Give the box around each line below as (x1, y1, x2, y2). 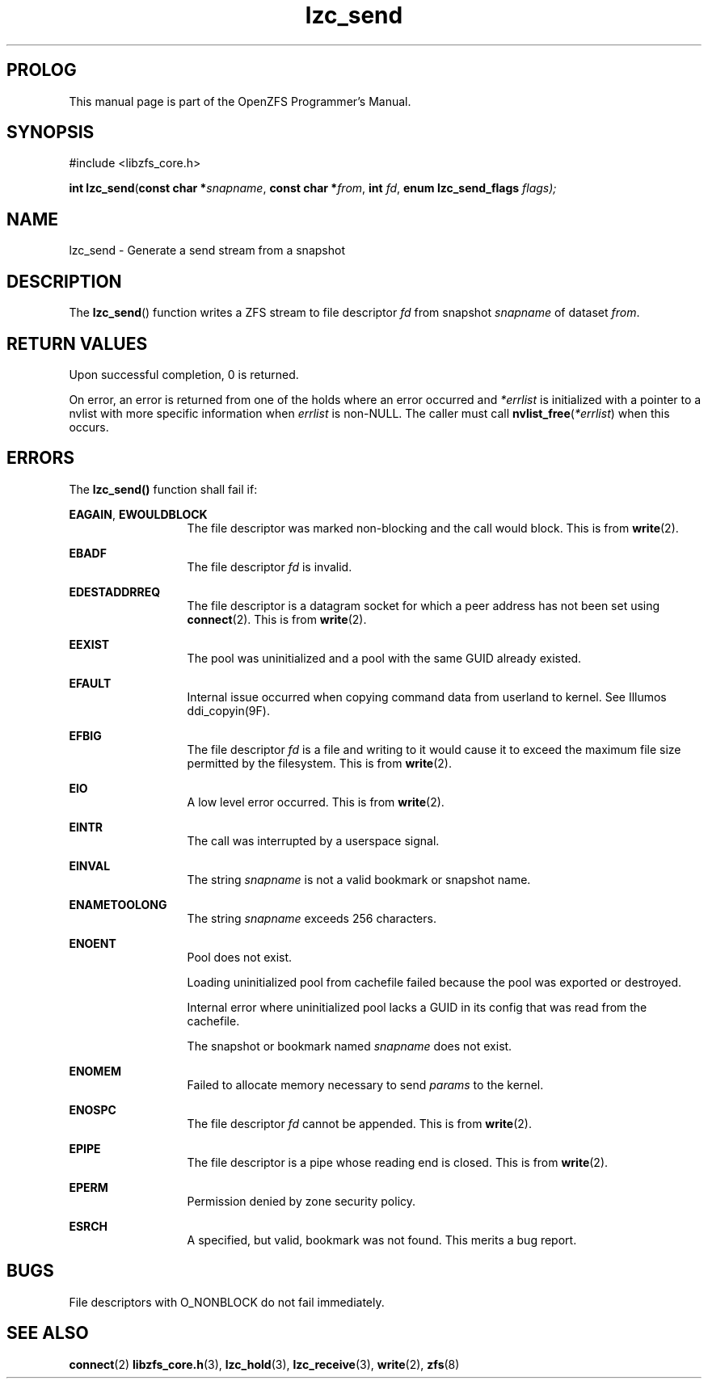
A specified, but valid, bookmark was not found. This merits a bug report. (187, 1232, 577, 1247)
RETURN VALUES (6, 333, 148, 354)
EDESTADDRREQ (69, 584, 161, 599)
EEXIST (69, 637, 110, 651)
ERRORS (6, 448, 75, 469)
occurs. (69, 419, 109, 434)
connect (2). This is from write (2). (187, 612, 367, 626)
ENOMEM (69, 1063, 121, 1078)
